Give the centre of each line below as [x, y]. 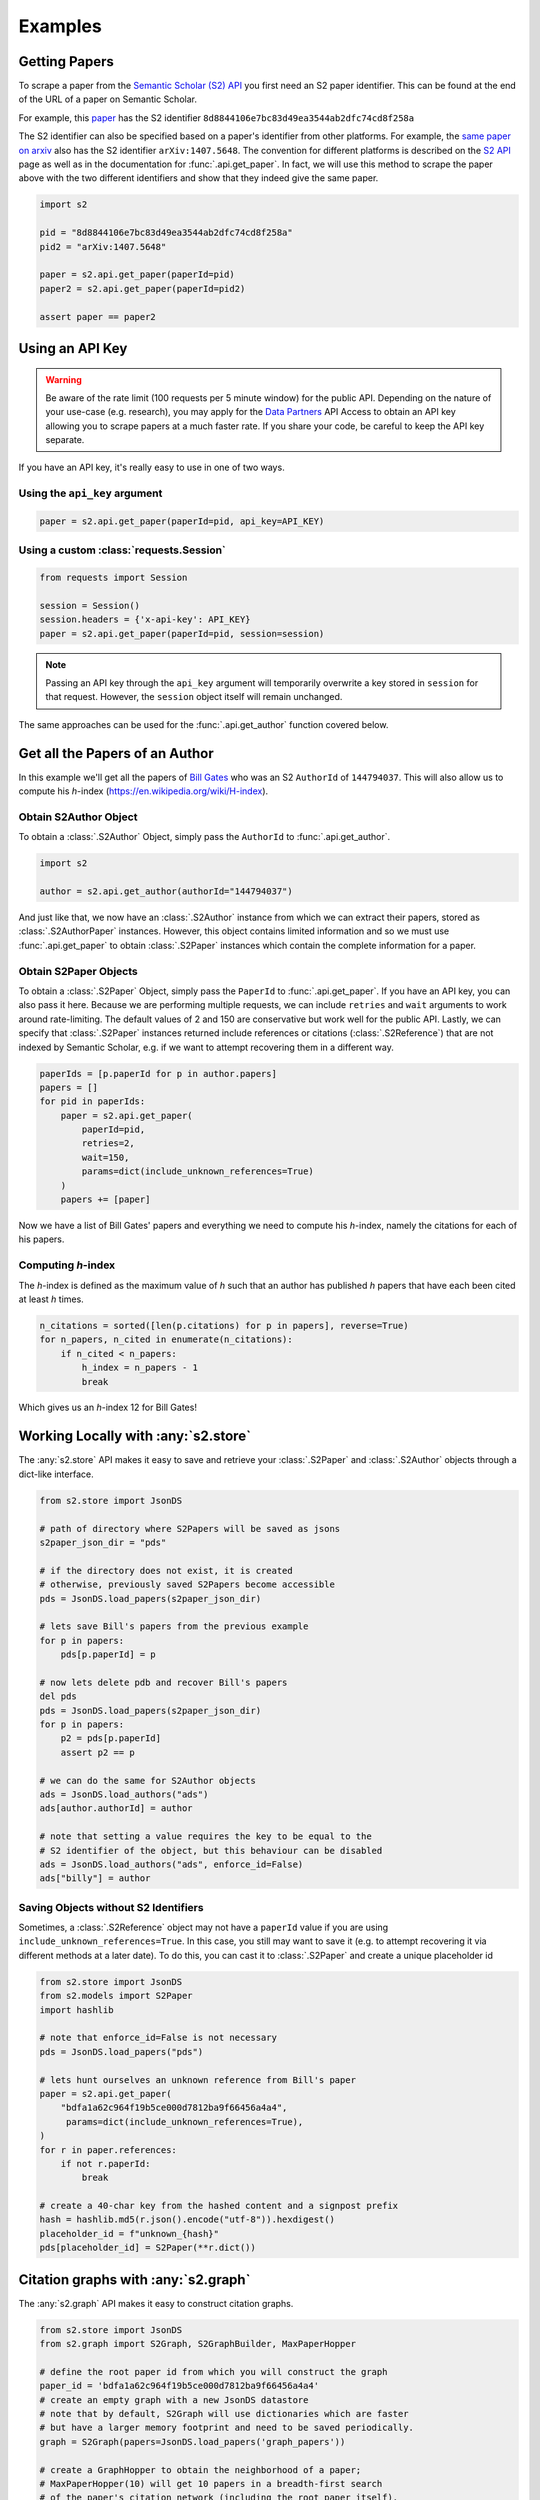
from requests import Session [113, 578]
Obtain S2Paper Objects [78, 971]
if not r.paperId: [105, 2163]
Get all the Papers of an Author [116, 753]
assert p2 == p [97, 1752]
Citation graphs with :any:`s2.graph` [134, 2279]
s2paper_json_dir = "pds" [103, 1542]
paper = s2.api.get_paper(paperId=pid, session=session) [182, 633]
